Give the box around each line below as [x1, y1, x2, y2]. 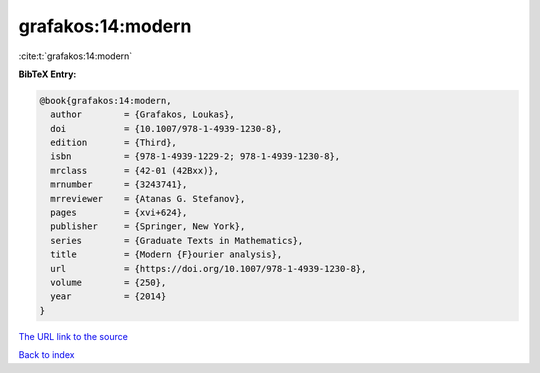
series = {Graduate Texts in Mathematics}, [50, 235, 304, 246]
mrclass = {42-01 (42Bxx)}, [50, 165, 220, 176]
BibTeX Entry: [18, 68, 77, 80]
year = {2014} [50, 291, 167, 302]
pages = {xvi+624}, [50, 207, 188, 219]
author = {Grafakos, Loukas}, [50, 109, 235, 120]
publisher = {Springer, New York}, [50, 221, 246, 232]
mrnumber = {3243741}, [50, 179, 188, 190]
